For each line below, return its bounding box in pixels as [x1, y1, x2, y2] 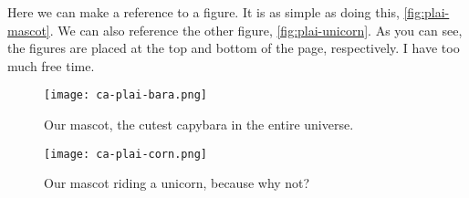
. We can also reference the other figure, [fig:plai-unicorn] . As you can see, [49, 20, 463, 39]
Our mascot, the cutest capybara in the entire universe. [44, 115, 354, 134]
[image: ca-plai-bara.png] [44, 89, 207, 102]
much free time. [7, 56, 95, 75]
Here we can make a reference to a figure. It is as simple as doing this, [7, 3, 400, 21]
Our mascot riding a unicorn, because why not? [44, 173, 310, 193]
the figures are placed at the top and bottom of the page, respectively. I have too [7, 38, 460, 57]
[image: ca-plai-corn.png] [44, 147, 207, 161]
